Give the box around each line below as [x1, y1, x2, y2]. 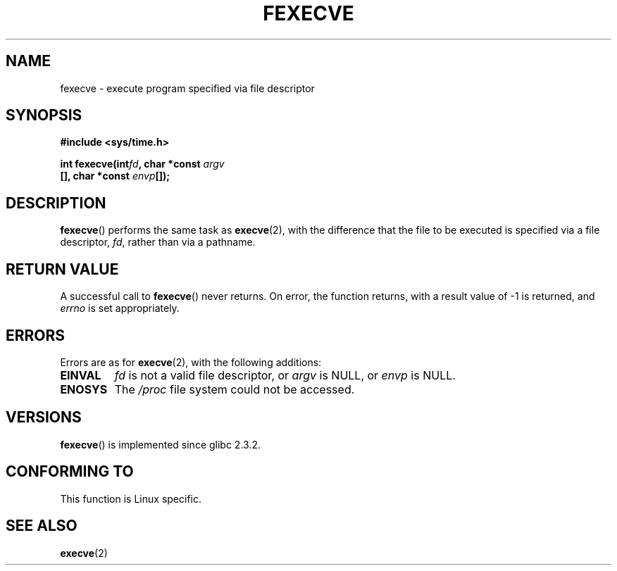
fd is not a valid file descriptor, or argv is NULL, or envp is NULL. [114, 368, 456, 382]
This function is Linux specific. [60, 492, 201, 505]
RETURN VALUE [6, 260, 119, 278]
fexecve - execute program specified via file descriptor [60, 82, 315, 94]
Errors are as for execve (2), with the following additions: [60, 356, 322, 368]
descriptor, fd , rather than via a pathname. [60, 236, 256, 249]
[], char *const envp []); [60, 170, 170, 182]
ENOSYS [60, 382, 108, 396]
